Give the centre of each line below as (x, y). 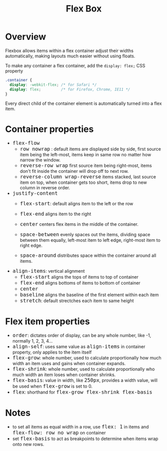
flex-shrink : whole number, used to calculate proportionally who (83, 369)
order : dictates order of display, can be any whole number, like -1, (82, 335)
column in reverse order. (45, 188)
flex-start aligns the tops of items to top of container (79, 277)
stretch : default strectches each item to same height (77, 301)
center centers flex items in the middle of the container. (79, 224)
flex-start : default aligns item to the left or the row (77, 204)
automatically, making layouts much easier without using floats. (70, 56)
